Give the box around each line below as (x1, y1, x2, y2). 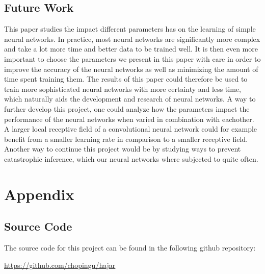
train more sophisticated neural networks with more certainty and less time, (4, 83, 241, 94)
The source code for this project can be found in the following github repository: (4, 242, 256, 253)
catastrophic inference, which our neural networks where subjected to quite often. (4, 153, 258, 164)
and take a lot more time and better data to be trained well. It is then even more (4, 43, 258, 54)
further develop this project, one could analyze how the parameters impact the (4, 103, 250, 114)
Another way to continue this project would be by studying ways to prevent (4, 143, 241, 154)
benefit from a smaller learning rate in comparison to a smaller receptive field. (4, 133, 248, 144)
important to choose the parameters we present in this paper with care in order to (4, 53, 261, 64)
